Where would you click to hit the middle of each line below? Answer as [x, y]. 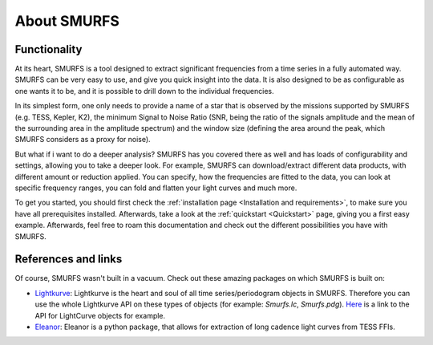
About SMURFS [67, 21]
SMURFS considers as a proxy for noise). [83, 140]
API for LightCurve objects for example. [100, 315]
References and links [69, 260]
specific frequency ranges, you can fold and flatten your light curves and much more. [156, 188]
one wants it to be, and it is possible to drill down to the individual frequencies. [144, 91]
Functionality [49, 49]
